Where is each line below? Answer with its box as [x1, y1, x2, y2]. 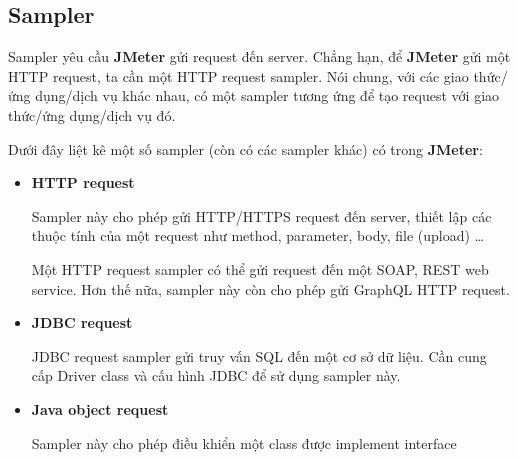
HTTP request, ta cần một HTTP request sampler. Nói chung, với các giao [8, 65, 469, 86]
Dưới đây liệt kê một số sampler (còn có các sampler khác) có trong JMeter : [8, 138, 483, 159]
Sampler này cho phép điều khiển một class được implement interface [31, 432, 457, 453]
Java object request [31, 398, 169, 419]
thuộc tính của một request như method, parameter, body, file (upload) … [31, 225, 484, 246]
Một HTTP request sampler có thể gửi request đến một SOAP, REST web [31, 258, 489, 279]
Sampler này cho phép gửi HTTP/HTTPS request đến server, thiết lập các [31, 205, 492, 226]
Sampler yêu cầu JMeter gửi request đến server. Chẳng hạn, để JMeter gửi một [8, 46, 511, 67]
